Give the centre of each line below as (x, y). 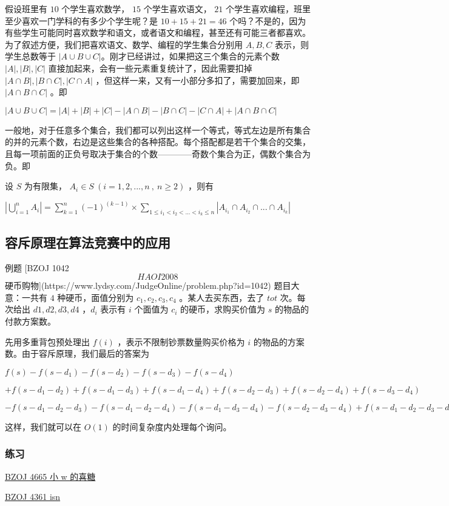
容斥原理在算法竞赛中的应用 (88, 242)
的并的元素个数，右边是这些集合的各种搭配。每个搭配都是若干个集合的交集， (158, 142)
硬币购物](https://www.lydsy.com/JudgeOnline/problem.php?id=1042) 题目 (148, 285)
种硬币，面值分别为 (96, 297)
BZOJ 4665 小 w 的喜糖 (50, 476)
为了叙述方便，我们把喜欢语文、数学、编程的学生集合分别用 (124, 44)
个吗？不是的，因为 (268, 20)
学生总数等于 (30, 56)
